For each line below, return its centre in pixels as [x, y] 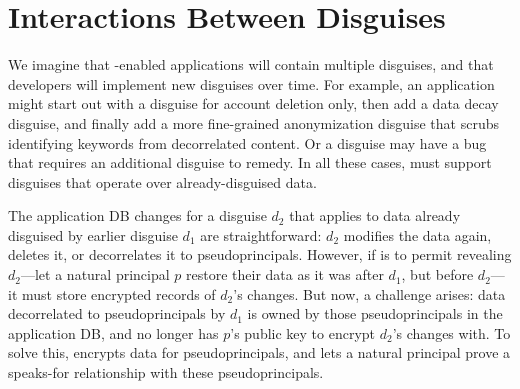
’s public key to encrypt [303, 332]
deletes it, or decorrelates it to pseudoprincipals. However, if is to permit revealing [260, 254]
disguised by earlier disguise [93, 234]
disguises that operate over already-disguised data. [162, 181]
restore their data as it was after [285, 274]
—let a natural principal [95, 274]
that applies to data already [375, 215]
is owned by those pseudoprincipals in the [375, 313]
